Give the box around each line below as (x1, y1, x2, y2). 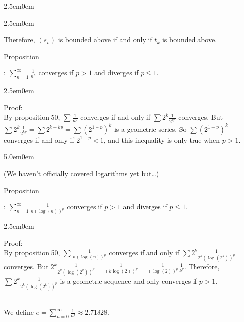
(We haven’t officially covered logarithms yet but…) (4, 168, 159, 178)
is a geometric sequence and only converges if (60, 275, 197, 286)
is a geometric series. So (114, 124, 187, 134)
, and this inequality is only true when (103, 134, 220, 145)
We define (4, 307, 34, 317)
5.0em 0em (4, 151, 34, 162)
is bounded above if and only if (58, 34, 152, 45)
